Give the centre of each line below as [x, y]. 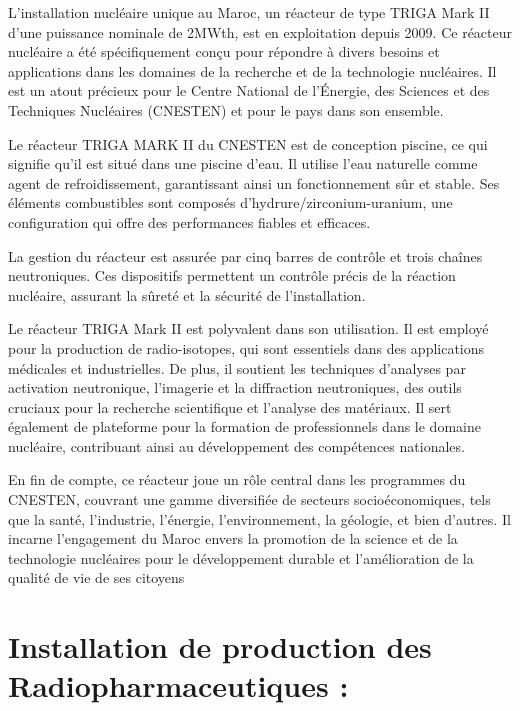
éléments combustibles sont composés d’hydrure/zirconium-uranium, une [230, 202]
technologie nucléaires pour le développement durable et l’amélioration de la [241, 557]
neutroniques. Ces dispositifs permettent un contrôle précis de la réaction [232, 275]
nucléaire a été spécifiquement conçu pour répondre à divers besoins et [224, 51]
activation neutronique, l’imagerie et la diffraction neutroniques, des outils [235, 387]
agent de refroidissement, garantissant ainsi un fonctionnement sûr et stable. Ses [254, 182]
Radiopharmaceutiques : [178, 685]
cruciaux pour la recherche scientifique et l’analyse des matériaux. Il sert [230, 406]
